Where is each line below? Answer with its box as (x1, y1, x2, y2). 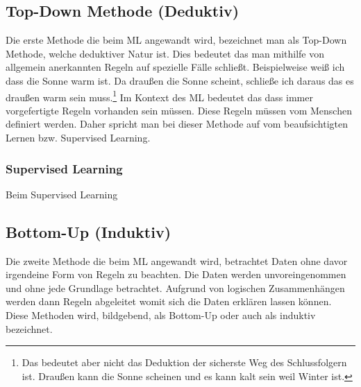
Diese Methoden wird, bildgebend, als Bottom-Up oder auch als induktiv (6, 308, 316, 322)
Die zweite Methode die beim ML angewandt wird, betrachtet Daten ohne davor (6, 253, 348, 268)
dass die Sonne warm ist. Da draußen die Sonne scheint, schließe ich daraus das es (6, 73, 354, 87)
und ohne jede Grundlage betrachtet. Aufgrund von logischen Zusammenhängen (6, 280, 345, 295)
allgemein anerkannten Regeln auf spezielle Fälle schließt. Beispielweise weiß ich (6, 60, 345, 74)
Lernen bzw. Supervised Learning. (6, 130, 151, 145)
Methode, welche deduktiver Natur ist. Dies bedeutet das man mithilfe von (6, 46, 325, 60)
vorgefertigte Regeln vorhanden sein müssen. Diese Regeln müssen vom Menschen (6, 103, 352, 117)
